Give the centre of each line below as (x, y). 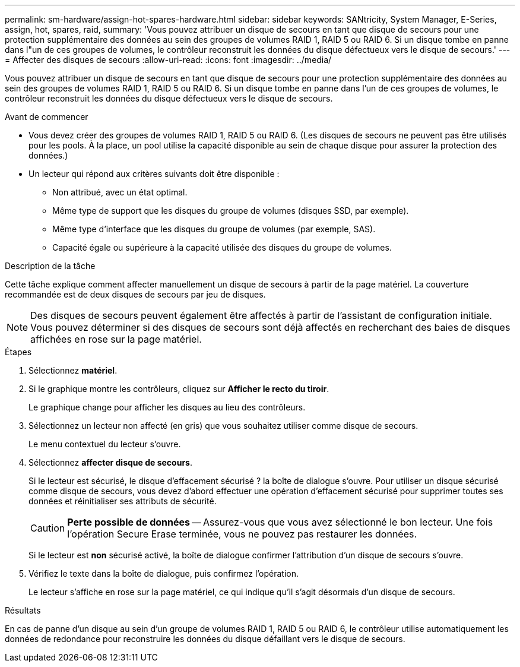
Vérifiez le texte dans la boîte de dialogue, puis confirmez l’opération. (164, 573)
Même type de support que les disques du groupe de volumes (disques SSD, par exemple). (231, 211)
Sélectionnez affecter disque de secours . (110, 462)
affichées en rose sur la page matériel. (116, 339)
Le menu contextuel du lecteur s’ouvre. (105, 444)
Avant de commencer (47, 117)
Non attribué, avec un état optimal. (120, 192)
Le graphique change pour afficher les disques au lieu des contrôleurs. (167, 407)
